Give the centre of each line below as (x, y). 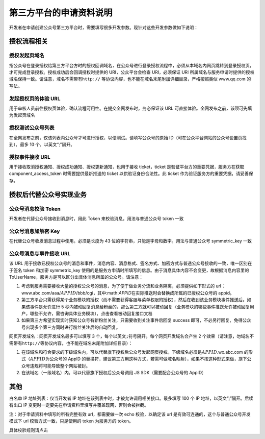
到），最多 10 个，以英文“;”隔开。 (42, 144)
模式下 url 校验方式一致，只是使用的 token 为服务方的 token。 (71, 421)
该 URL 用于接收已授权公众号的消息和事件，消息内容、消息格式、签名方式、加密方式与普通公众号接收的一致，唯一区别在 (131, 263)
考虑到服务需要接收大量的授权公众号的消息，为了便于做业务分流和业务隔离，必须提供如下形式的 (118, 286)
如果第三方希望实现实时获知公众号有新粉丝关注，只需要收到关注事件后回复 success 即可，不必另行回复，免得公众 (136, 320)
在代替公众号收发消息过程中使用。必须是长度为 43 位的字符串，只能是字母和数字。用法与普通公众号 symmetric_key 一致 (131, 241)
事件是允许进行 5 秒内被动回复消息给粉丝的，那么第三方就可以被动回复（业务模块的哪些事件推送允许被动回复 (140, 307)
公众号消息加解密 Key (35, 231)
